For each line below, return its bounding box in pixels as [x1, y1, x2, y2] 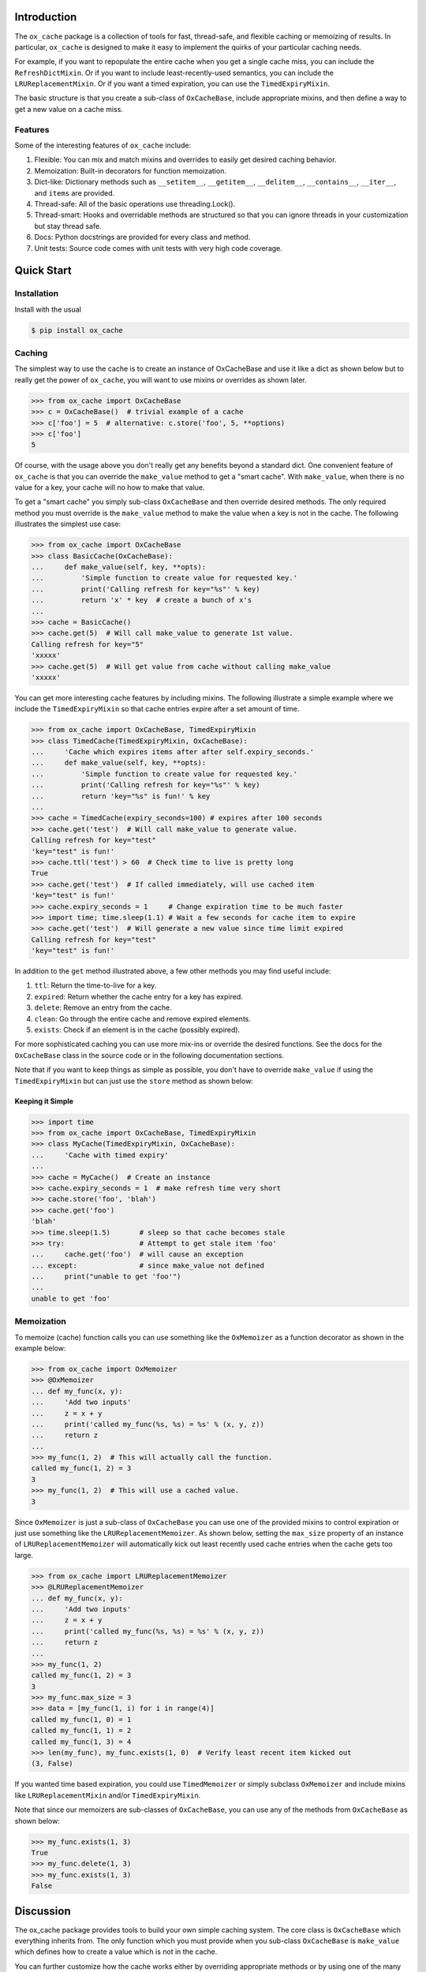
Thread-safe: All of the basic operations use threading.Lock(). [34, 199, 236, 208]
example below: [14, 1343, 66, 1353]
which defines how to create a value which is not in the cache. [14, 1947, 218, 1956]
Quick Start [14, 264, 72, 278]
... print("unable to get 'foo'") [31, 1272, 181, 1281]
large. [14, 1550, 34, 1559]
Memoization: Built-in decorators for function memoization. [34, 166, 226, 175]
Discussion [14, 1904, 71, 1918]
